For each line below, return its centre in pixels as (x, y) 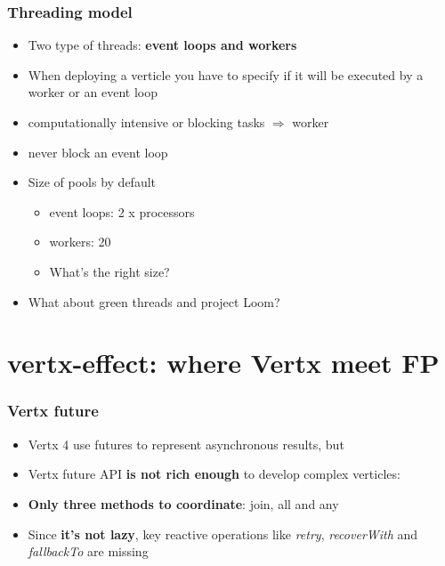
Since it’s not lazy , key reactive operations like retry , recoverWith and (223, 534)
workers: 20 (80, 242)
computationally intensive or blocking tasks (146, 122)
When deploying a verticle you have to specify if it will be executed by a (226, 74)
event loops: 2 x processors (122, 211)
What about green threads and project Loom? (154, 301)
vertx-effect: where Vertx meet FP (223, 363)
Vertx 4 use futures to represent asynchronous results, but (186, 444)
